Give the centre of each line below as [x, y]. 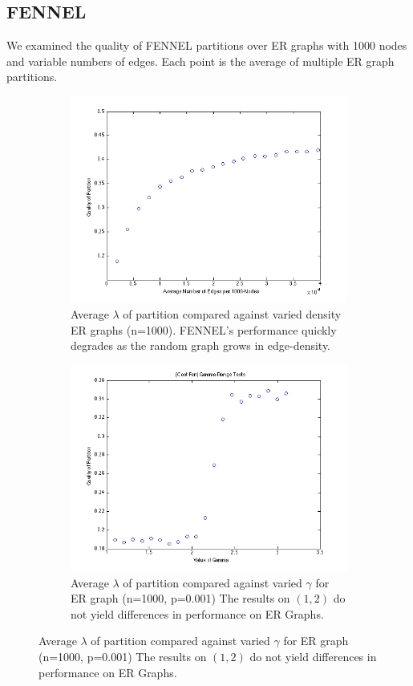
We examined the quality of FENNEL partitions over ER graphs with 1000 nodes [207, 45]
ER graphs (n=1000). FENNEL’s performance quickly [204, 329]
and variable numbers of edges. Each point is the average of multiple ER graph [200, 61]
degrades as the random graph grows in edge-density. [201, 345]
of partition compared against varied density [232, 313]
